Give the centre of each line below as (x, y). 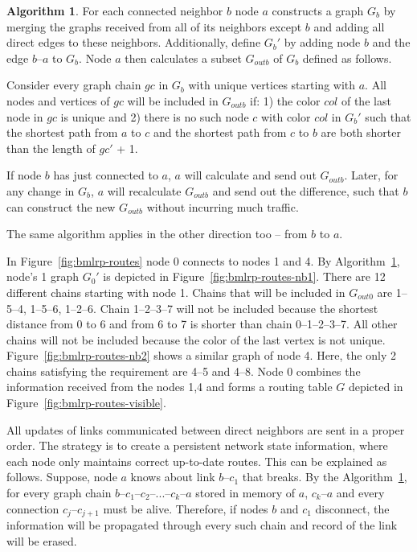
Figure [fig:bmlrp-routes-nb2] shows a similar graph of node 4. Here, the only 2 (201, 355)
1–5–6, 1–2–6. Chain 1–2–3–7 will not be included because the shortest (204, 308)
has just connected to (106, 175)
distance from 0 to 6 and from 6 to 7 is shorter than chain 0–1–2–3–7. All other (202, 324)
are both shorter (361, 132)
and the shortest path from (220, 132)
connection (33, 508)
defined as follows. (347, 58)
